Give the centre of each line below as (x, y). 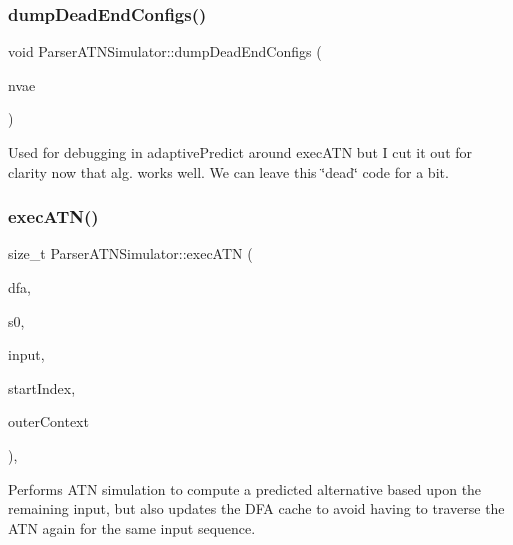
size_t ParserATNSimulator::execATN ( (130, 253)
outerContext (48, 421)
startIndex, (42, 387)
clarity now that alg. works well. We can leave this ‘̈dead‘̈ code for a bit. (228, 171)
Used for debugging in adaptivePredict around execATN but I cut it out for (240, 152)
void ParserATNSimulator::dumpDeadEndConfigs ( (165, 51)
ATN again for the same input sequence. (132, 527)
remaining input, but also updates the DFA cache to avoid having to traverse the (256, 508)
